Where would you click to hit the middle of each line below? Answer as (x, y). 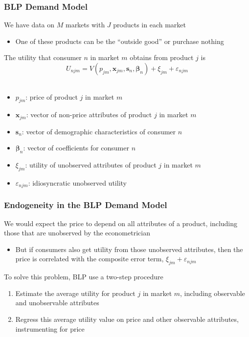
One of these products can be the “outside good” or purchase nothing (120, 41)
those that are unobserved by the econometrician (77, 233)
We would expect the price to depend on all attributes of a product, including (121, 223)
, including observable (213, 293)
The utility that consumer (43, 57)
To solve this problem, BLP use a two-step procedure (84, 277)
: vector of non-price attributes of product (89, 115)
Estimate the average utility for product (75, 293)
